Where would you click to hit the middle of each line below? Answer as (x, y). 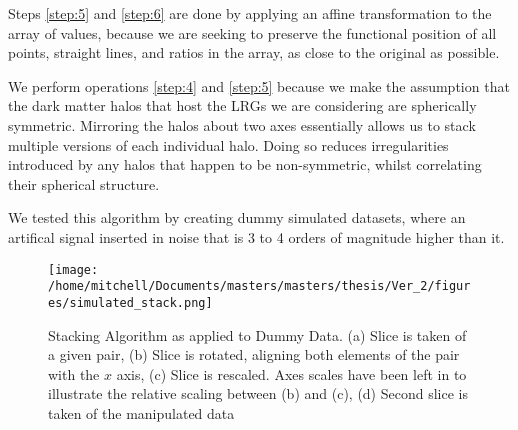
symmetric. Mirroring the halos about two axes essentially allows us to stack (242, 124)
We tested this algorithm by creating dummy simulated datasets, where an (237, 217)
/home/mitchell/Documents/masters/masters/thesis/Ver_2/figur (259, 286)
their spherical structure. (84, 183)
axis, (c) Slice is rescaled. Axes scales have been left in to (291, 373)
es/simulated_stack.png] (130, 302)
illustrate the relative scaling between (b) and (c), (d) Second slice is (258, 393)
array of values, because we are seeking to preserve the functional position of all (252, 32)
